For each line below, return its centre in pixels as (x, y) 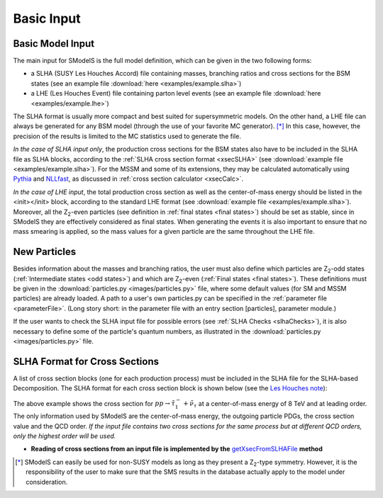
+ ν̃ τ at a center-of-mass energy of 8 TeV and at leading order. (275, 404)
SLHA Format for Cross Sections (86, 361)
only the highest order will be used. (65, 436)
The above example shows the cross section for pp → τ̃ (94, 403)
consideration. (47, 482)
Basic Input (47, 18)
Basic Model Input (54, 44)
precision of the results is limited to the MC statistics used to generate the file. (127, 136)
